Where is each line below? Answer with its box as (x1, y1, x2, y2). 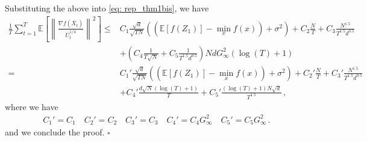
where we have (5, 100, 58, 113)
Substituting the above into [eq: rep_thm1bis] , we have (5, 2, 209, 14)
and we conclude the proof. (5, 126, 105, 138)
